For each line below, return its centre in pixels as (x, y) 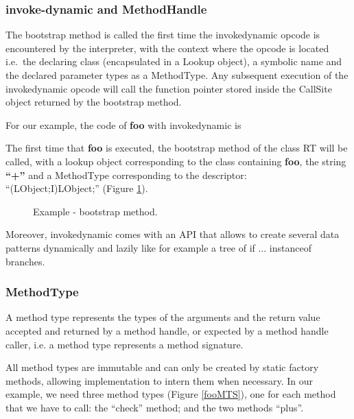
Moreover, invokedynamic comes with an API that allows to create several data (173, 234)
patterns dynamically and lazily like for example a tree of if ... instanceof (158, 247)
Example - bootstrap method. (95, 211)
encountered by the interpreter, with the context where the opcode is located (167, 48)
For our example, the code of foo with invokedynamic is (123, 124)
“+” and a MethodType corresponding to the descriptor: (126, 175)
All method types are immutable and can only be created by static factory (162, 367)
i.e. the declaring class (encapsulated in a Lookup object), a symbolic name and (174, 61)
